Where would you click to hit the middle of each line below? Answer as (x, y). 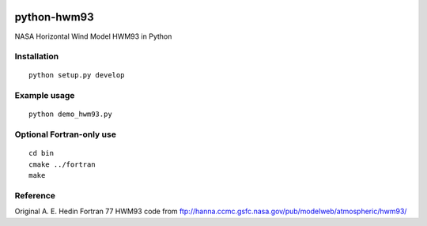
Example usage (45, 96)
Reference (35, 195)
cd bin (42, 153)
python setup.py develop (77, 75)
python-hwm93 (54, 17)
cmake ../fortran (62, 164)
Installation (37, 57)
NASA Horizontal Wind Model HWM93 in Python (93, 36)
